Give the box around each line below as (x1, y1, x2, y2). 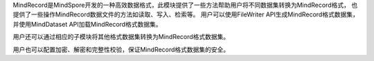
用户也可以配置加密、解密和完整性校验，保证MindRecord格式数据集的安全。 (12, 45, 230, 53)
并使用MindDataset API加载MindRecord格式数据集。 (12, 20, 162, 28)
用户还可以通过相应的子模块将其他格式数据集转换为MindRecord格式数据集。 (12, 33, 230, 41)
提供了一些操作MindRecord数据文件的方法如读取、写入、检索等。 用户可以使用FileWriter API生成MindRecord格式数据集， (12, 10, 359, 19)
